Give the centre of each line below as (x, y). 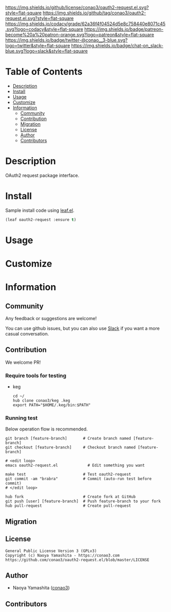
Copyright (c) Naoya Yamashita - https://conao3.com (63, 555)
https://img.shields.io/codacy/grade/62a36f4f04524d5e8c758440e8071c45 (86, 24)
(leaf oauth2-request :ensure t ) (41, 220)
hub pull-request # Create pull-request (68, 506)
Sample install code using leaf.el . (40, 210)
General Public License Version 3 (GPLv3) (51, 551)
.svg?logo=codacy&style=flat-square (44, 29)
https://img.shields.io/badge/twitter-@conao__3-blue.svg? (66, 40)
